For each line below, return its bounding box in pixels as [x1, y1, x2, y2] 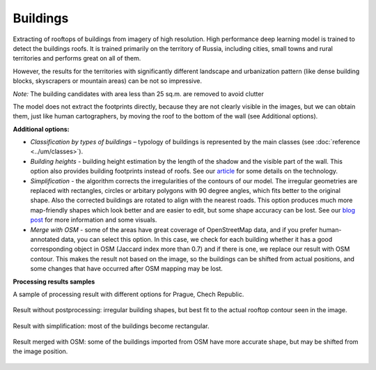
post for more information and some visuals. [30, 216, 157, 224]
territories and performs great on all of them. [13, 54, 141, 63]
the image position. [13, 347, 68, 355]
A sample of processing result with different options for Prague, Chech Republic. [13, 290, 244, 298]
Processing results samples [13, 277, 95, 286]
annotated [30, 235, 60, 243]
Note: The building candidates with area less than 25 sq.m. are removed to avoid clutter [13, 89, 264, 98]
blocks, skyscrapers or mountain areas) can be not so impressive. [13, 77, 202, 85]
